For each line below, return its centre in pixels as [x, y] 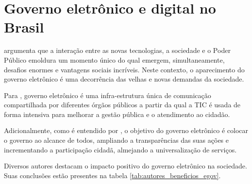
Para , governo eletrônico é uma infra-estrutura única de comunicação [108, 95]
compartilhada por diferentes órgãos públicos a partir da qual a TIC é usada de [122, 105]
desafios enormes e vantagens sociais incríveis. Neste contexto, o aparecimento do [124, 69]
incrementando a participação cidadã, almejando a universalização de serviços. [120, 149]
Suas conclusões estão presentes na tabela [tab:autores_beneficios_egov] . [112, 175]
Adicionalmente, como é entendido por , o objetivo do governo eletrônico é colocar [126, 130]
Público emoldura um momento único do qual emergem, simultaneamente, [114, 59]
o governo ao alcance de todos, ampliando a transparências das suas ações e [116, 140]
